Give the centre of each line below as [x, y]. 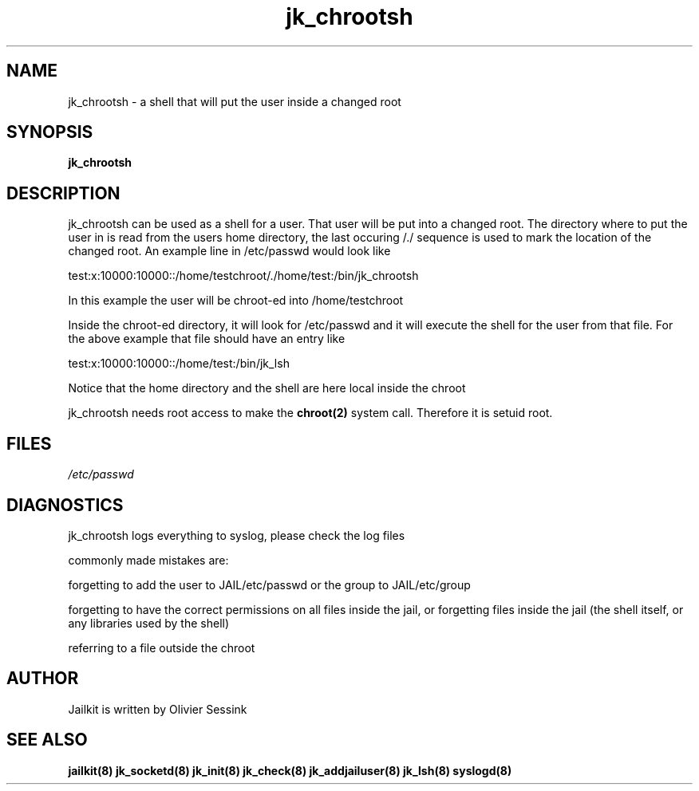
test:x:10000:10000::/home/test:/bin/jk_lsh [179, 364]
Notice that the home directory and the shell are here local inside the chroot [267, 388]
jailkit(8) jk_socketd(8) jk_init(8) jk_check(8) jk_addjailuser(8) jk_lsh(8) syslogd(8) [290, 770]
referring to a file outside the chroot [162, 647]
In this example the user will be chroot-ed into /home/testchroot [236, 301]
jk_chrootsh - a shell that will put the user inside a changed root [235, 101]
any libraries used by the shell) [149, 623]
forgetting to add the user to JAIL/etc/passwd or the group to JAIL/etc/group [269, 584]
